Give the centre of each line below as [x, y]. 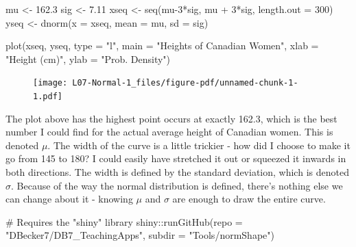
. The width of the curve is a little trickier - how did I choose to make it [199, 145]
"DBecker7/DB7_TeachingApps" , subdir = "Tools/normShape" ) [140, 235]
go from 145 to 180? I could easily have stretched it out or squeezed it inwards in [176, 158]
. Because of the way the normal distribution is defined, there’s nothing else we [177, 185]
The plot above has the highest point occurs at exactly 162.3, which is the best [171, 118]
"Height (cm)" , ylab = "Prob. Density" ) [88, 58]
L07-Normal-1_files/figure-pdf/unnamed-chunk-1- [185, 83]
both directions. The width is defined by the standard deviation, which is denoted [177, 172]
